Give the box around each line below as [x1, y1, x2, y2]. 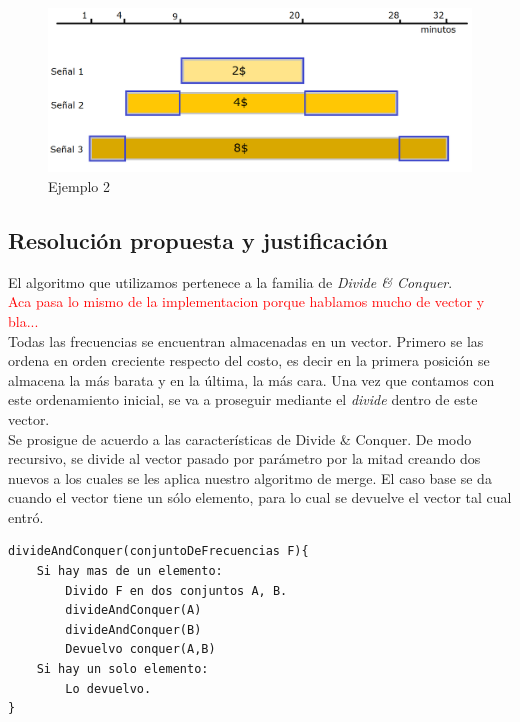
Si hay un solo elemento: [36, 662, 209, 677]
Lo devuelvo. [65, 681, 152, 696]
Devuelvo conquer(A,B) [65, 642, 216, 657]
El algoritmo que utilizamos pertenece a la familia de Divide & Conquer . [8, 271, 453, 292]
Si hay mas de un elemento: [36, 564, 223, 579]
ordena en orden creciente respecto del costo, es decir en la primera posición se [8, 350, 490, 371]
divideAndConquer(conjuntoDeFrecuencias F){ [8, 544, 309, 559]
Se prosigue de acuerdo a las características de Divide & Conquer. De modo [8, 428, 472, 449]
